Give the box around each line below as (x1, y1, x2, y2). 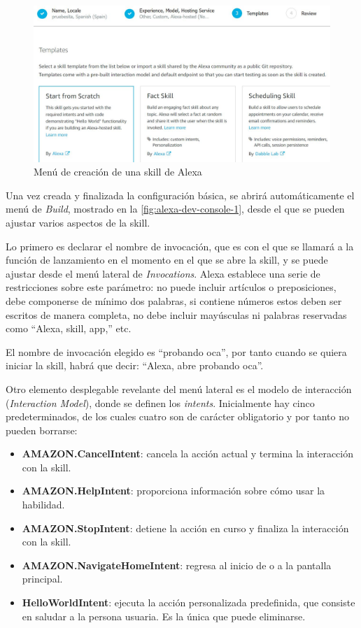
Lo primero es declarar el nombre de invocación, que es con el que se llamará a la (6, 238, 354, 253)
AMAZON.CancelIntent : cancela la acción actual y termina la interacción (22, 446, 353, 461)
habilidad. (22, 497, 65, 512)
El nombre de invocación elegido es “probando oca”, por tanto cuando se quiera (6, 344, 347, 359)
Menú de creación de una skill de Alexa (34, 164, 202, 179)
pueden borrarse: (6, 422, 78, 437)
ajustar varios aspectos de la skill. (6, 215, 150, 229)
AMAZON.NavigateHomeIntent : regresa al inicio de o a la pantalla (22, 557, 332, 572)
